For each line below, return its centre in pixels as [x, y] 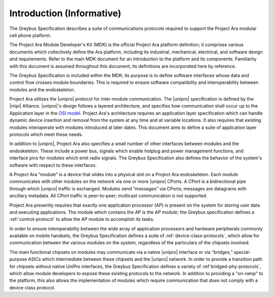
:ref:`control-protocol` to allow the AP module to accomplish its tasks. [82, 219]
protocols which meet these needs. [46, 135]
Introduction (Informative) [65, 13]
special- [242, 252]
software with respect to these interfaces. [53, 165]
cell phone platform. [30, 35]
